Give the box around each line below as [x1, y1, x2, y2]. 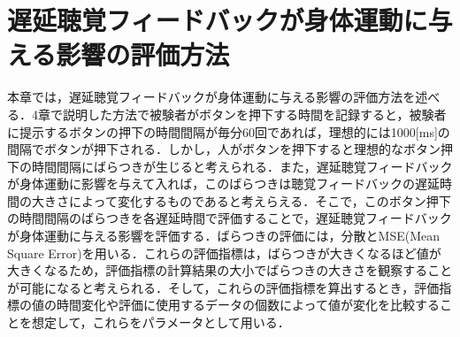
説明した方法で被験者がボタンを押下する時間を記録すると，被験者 [62, 104, 447, 123]
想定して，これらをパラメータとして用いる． [31, 313, 290, 332]
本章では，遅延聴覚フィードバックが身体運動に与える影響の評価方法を [7, 88, 416, 106]
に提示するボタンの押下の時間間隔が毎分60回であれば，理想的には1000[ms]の [7, 122, 450, 141]
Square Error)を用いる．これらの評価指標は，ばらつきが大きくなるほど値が [7, 243, 441, 262]
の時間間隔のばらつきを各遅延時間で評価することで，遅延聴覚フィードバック [7, 209, 452, 227]
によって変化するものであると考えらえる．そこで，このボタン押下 [68, 191, 451, 210]
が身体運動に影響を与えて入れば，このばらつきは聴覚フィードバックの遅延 [7, 174, 441, 193]
